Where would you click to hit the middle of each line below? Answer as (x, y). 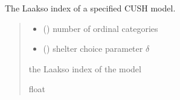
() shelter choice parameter (93, 48)
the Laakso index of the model (85, 68)
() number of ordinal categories (101, 28)
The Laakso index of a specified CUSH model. (90, 8)
